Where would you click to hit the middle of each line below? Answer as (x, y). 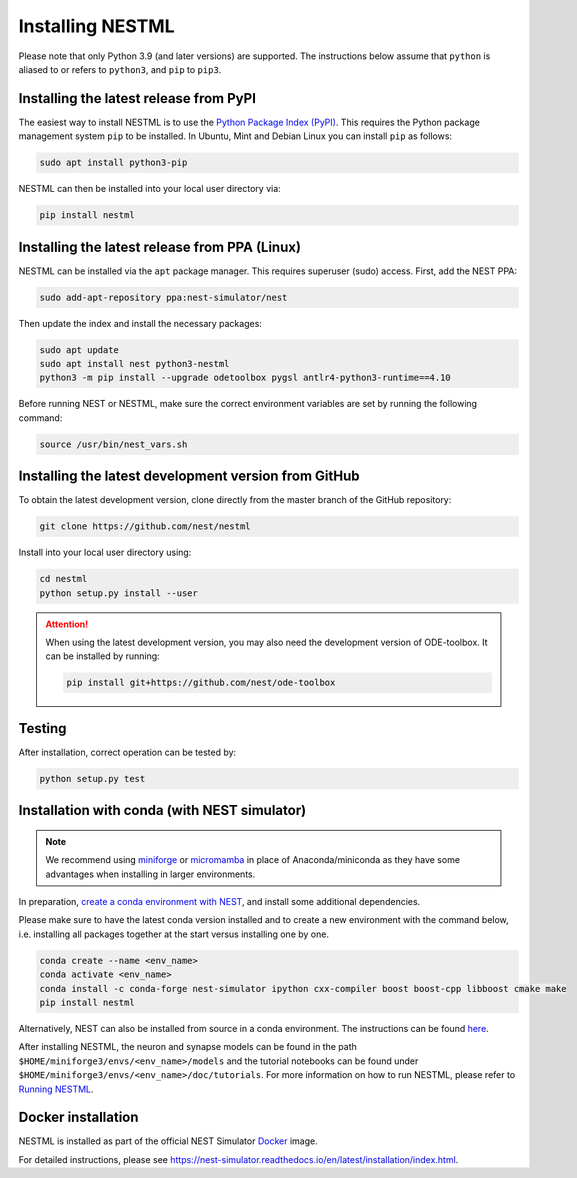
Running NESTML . (56, 1089)
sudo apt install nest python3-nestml (134, 364)
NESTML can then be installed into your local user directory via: (150, 189)
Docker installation (78, 1117)
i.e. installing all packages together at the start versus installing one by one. (174, 934)
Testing (42, 728)
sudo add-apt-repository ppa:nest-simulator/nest (163, 297)
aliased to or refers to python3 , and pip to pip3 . (120, 69)
